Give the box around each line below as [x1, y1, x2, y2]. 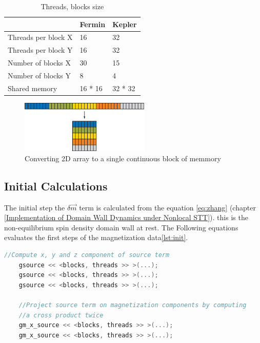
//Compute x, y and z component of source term [4, 251, 170, 259]
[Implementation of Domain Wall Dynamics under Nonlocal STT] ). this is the [4, 212, 248, 223]
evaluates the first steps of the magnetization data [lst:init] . [4, 232, 188, 243]
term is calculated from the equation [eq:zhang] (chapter [79, 202, 256, 212]
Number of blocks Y [8, 70, 71, 80]
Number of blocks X [8, 57, 71, 68]
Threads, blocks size [41, 1, 104, 11]
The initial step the [4, 202, 65, 212]
